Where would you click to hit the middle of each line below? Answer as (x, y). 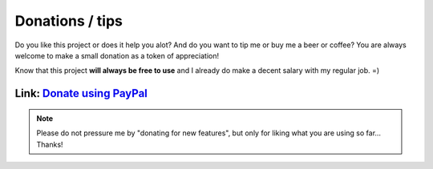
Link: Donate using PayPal (81, 93)
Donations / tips (69, 21)
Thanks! (50, 144)
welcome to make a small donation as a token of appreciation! (117, 55)
